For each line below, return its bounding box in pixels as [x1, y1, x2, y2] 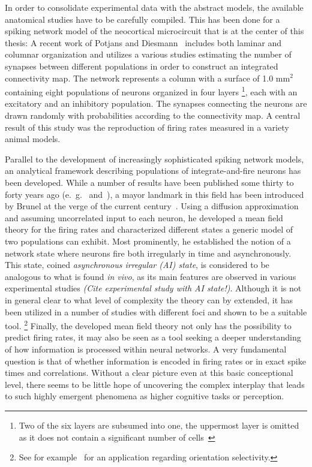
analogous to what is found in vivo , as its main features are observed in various [5, 270, 296, 282]
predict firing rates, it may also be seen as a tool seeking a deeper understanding [5, 331, 301, 344]
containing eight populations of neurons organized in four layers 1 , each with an [5, 84, 298, 98]
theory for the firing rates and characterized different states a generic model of [5, 223, 293, 236]
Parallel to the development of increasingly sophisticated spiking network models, [5, 152, 304, 165]
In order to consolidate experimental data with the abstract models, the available [5, 1, 304, 13]
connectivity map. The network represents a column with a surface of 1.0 [5, 71, 274, 84]
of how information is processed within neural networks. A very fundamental [5, 342, 287, 355]
